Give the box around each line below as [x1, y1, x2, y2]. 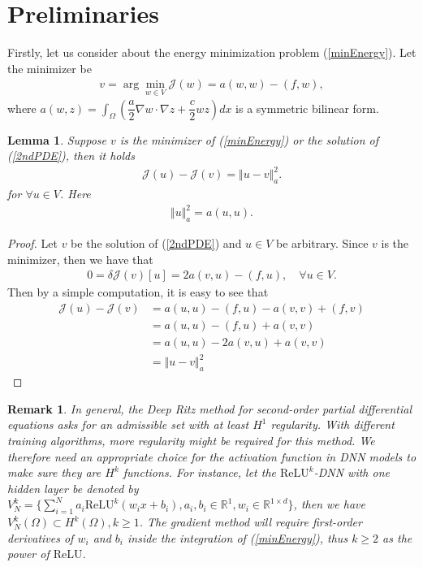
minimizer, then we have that [7, 250, 153, 267]
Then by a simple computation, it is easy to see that [7, 283, 269, 301]
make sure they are [7, 464, 101, 481]
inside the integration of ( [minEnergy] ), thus [127, 529, 348, 546]
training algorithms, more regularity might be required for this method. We [7, 432, 375, 449]
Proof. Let [7, 235, 58, 251]
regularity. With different [270, 416, 395, 433]
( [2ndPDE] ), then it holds [7, 147, 135, 164]
